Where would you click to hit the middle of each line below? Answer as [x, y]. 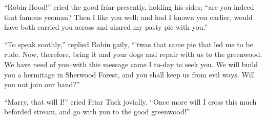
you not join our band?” [42, 84]
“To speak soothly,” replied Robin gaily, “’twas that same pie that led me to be [129, 44]
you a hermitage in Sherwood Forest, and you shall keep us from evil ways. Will [130, 74]
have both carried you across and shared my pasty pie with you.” [106, 27]
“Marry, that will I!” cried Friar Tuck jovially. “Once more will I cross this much [130, 101]
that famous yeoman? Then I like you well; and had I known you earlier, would [128, 17]
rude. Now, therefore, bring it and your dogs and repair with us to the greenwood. [133, 54]
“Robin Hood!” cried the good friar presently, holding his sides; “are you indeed [129, 7]
